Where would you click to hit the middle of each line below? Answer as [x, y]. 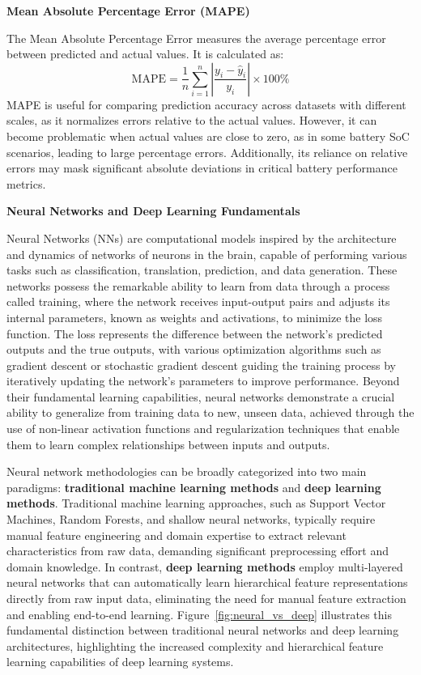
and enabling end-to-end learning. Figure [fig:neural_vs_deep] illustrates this [199, 614]
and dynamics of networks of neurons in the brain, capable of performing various [207, 254]
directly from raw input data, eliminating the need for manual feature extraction [206, 598]
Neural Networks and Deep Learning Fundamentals [153, 211]
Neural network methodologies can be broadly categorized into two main [187, 471]
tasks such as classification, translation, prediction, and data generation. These [202, 270]
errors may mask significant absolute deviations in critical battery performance [202, 168]
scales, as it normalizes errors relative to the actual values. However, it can [192, 120]
